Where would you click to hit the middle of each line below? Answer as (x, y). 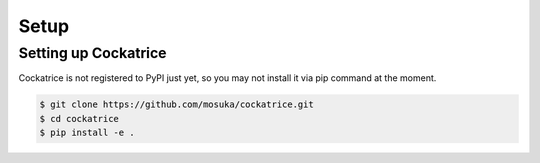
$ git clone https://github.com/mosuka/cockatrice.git (176, 104)
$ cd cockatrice (79, 118)
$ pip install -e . (87, 133)
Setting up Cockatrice (92, 53)
